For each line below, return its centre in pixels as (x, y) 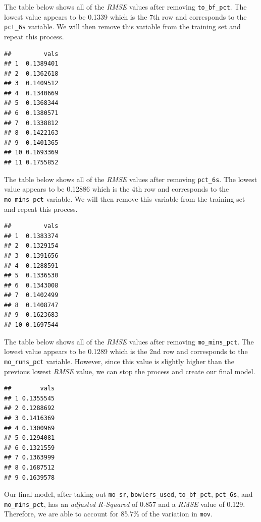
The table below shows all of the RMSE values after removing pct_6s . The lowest (131, 179)
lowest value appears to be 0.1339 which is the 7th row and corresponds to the (125, 16)
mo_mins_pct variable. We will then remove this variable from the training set (125, 198)
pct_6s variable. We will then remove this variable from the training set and (122, 26)
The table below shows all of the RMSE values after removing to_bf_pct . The (125, 7)
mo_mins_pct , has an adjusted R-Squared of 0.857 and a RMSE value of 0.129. (125, 504)
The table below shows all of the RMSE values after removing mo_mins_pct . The (129, 341)
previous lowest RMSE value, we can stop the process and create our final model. (130, 371)
